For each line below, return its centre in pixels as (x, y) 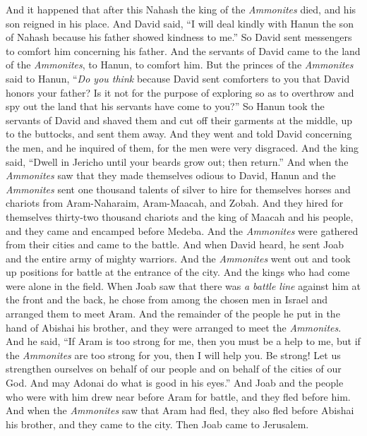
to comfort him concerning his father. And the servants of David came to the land (183, 50)
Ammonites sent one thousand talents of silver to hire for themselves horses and (178, 189)
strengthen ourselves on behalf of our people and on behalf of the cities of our (174, 369)
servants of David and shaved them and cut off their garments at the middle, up (179, 120)
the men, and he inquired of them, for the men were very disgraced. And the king (182, 147)
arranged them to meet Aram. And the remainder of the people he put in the (173, 314)
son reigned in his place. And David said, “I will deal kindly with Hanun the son (180, 23)
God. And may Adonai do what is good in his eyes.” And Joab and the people (175, 383)
